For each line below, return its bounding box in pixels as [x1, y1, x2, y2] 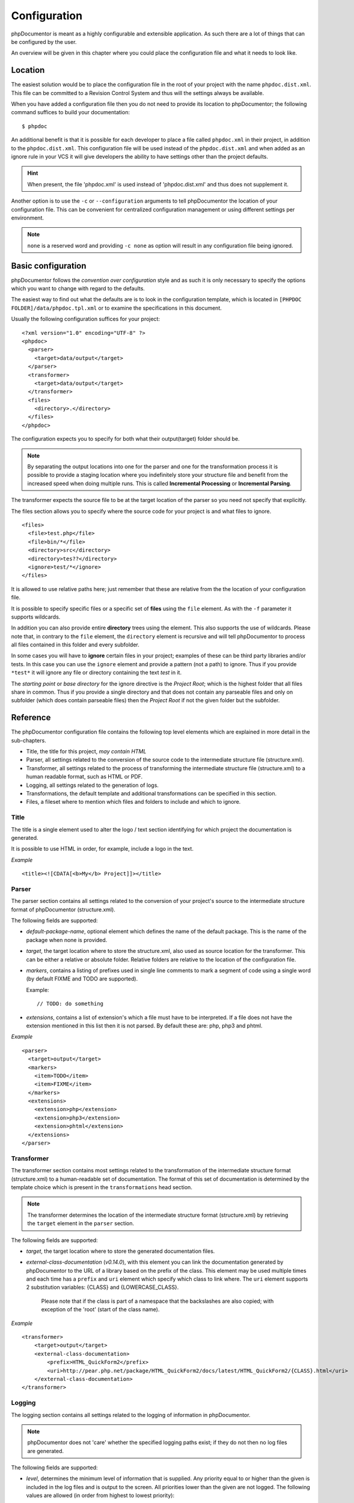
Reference [11, 712, 51, 723]
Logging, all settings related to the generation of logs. [26, 782, 159, 789]
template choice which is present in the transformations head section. [11, 1183, 192, 1190]
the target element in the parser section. [27, 1220, 135, 1227]
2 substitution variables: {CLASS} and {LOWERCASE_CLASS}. [26, 1284, 179, 1291]
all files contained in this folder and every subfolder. [11, 641, 139, 649]
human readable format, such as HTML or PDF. [26, 773, 143, 780]
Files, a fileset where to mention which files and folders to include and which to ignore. [26, 798, 241, 806]
